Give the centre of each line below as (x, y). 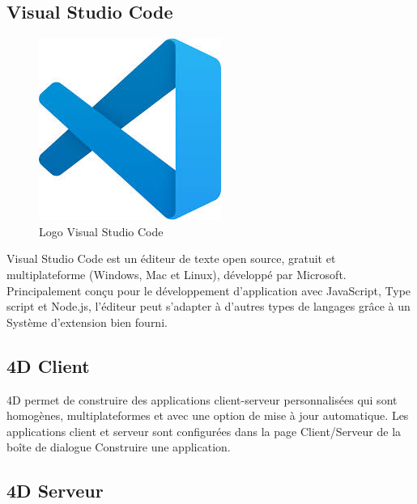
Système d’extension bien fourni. (87, 322)
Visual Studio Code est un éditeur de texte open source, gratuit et (171, 258)
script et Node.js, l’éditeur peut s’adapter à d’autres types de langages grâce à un (208, 306)
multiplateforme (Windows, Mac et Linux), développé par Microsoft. (177, 274)
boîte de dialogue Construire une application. (119, 447)
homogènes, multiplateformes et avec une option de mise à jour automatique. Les (208, 415)
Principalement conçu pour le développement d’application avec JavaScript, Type (209, 290)
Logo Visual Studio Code (101, 231)
